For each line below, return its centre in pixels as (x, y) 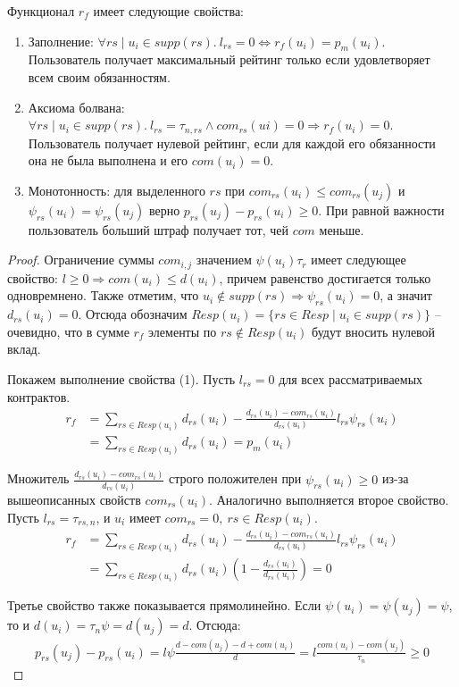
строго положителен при (235, 478)
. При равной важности (381, 209)
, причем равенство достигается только (325, 277)
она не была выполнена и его (108, 160)
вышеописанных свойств (74, 499)
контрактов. (39, 396)
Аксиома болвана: (76, 107)
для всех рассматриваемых (351, 379)
